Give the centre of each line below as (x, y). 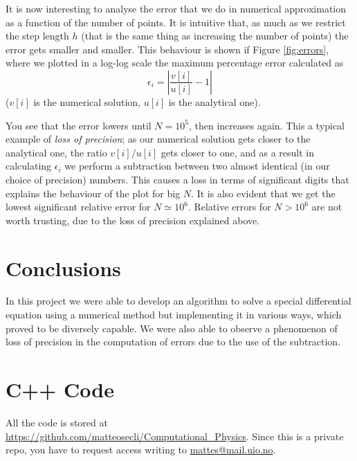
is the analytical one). (214, 101)
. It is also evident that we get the (263, 193)
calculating (29, 166)
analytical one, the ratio (56, 152)
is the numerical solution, (87, 101)
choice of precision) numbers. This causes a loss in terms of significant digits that (177, 179)
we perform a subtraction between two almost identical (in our (197, 166)
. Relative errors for (229, 207)
